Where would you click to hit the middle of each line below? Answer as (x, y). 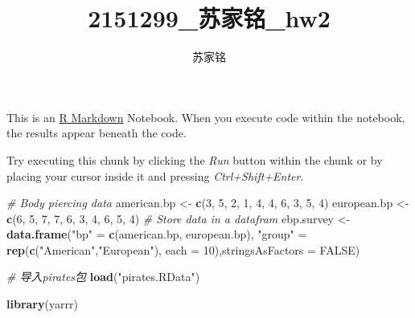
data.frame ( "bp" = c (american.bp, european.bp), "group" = (157, 234)
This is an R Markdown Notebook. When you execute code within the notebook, (206, 117)
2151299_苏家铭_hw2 (209, 18)
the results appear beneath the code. (97, 133)
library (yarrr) (42, 304)
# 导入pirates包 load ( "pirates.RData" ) (103, 277)
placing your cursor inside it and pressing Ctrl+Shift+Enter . (155, 175)
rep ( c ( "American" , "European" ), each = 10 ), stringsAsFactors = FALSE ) (183, 249)
